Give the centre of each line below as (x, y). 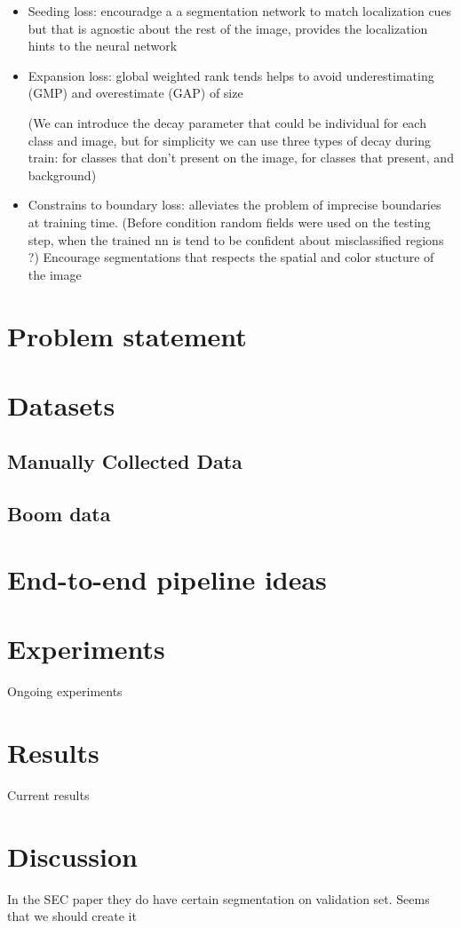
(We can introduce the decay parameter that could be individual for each (227, 122)
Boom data (59, 514)
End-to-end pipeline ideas (167, 579)
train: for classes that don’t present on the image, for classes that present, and (241, 158)
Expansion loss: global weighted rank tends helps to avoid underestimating (231, 75)
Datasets (61, 405)
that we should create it (72, 916)
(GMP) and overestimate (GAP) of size (135, 93)
